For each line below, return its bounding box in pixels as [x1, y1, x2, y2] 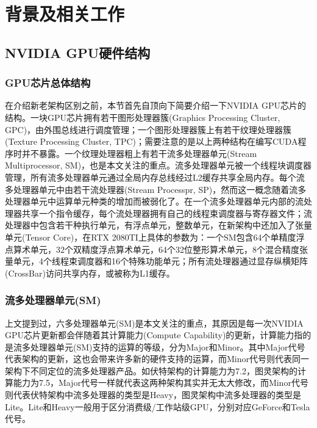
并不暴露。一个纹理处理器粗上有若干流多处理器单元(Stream [21, 147, 257, 159]
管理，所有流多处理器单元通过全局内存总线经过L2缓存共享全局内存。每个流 [5, 170, 305, 183]
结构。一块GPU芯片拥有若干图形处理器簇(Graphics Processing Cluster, [5, 111, 280, 123]
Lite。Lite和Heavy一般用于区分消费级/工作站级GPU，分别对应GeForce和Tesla [5, 400, 310, 413]
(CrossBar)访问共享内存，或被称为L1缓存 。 [5, 266, 175, 279]
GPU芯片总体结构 [5, 75, 91, 90]
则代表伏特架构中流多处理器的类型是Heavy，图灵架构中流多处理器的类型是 [5, 388, 302, 401]
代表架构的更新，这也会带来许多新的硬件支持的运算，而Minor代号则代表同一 [5, 352, 309, 365]
